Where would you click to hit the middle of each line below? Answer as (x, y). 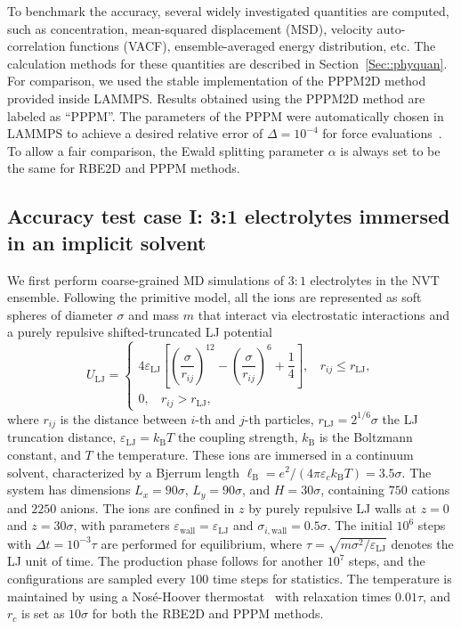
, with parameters (121, 525)
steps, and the (387, 561)
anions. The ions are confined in (147, 507)
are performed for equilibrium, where (202, 543)
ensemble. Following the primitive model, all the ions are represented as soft (214, 297)
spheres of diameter (60, 314)
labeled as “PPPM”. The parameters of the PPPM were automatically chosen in (226, 115)
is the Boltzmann (366, 437)
